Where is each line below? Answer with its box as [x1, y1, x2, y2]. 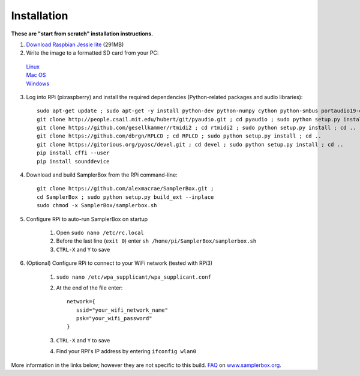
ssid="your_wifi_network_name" [76, 306, 168, 314]
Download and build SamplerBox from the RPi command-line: [26, 171, 178, 178]
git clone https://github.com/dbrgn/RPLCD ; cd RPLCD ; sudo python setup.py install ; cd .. [37, 133, 322, 139]
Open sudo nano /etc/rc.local [56, 229, 144, 236]
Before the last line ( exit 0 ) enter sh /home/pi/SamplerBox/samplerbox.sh [56, 237, 257, 244]
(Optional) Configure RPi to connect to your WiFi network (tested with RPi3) [26, 259, 213, 267]
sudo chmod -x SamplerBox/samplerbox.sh [37, 202, 157, 209]
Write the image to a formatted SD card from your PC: [26, 49, 159, 56]
